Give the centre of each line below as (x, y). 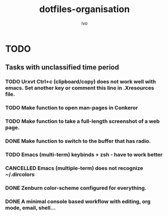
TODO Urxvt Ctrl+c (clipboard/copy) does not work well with (81, 82)
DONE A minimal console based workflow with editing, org (78, 201)
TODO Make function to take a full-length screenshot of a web (82, 121)
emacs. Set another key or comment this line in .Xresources (80, 88)
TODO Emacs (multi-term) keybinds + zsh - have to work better (84, 155)
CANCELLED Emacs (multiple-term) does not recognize (74, 168)
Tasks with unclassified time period (62, 67)
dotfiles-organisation (85, 9)
